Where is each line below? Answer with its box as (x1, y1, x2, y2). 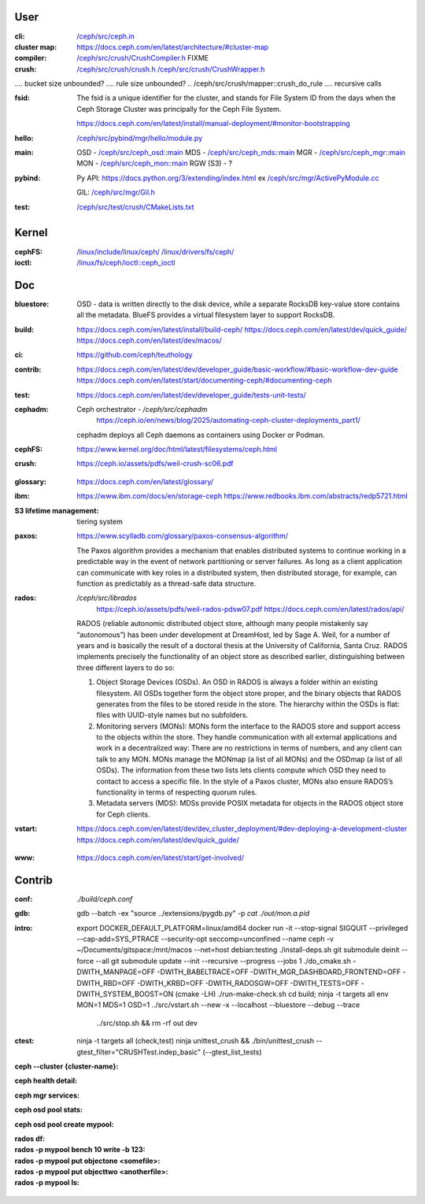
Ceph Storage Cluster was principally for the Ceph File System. (76, 104, 282, 113)
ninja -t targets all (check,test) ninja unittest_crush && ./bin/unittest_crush (76, 1036, 315, 1046)
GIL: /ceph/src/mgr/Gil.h (76, 187, 155, 197)
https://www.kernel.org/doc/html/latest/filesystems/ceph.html (76, 445, 277, 454)
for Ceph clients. (96, 809, 150, 819)
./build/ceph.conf (76, 894, 133, 903)
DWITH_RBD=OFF (76, 978, 135, 987)
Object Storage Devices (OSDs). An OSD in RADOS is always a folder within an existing (96, 677, 378, 687)
